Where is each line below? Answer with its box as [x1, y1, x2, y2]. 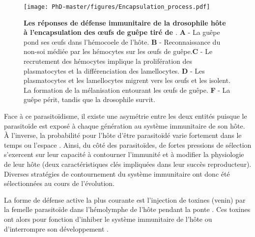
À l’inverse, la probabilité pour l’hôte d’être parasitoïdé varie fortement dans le [4, 130, 242, 140]
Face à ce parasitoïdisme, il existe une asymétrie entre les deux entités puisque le [4, 111, 247, 121]
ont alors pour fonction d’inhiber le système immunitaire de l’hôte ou [4, 213, 212, 224]
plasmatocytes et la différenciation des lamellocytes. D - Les [24, 65, 205, 76]
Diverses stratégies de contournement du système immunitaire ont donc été [4, 168, 230, 179]
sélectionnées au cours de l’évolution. [4, 178, 115, 188]
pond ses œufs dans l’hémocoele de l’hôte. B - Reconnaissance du [24, 36, 221, 47]
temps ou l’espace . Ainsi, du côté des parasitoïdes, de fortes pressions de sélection [4, 139, 252, 150]
